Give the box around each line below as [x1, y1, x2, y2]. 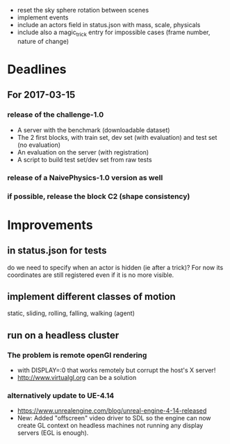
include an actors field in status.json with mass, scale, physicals [17, 21, 201, 29]
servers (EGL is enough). [17, 429, 89, 437]
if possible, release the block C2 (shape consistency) [7, 191, 190, 201]
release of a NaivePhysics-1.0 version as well [7, 173, 163, 182]
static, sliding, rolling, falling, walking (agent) [7, 309, 135, 317]
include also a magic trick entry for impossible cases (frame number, [17, 28, 211, 38]
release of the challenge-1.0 [7, 110, 104, 120]
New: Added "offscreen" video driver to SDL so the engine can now [17, 414, 211, 422]
